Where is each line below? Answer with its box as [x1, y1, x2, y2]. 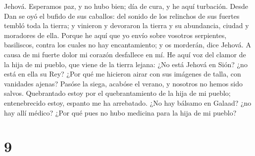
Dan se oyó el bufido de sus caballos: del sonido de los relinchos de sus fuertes [4, 10, 240, 21]
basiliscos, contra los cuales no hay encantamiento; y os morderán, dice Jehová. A [4, 39, 251, 50]
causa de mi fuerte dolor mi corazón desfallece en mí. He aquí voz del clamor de [4, 49, 246, 59]
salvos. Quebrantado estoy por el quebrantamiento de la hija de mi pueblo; [4, 88, 231, 98]
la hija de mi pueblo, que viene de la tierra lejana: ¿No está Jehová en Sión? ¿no [4, 59, 248, 69]
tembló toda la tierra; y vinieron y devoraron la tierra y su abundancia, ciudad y [4, 20, 249, 31]
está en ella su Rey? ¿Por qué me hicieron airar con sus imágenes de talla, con [4, 69, 241, 79]
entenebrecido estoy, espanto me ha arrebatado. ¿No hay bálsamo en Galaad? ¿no [4, 97, 252, 108]
